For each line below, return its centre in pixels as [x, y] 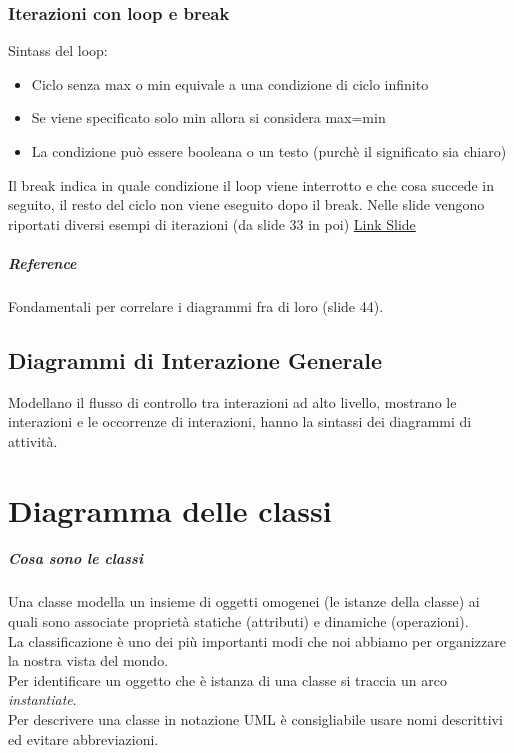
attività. [33, 440]
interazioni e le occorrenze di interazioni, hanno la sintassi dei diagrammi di [240, 421]
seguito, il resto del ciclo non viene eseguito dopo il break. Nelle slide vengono [246, 204]
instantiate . [42, 699]
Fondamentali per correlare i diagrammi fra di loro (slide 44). [196, 305]
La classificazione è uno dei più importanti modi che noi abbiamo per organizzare [257, 640]
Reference [42, 262]
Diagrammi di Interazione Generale [195, 359]
